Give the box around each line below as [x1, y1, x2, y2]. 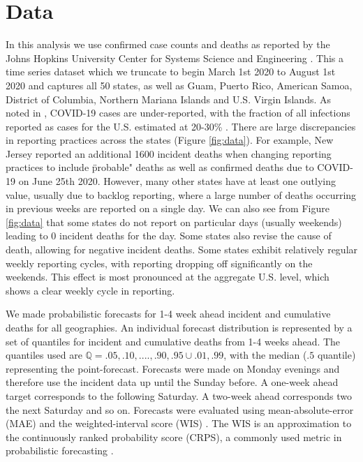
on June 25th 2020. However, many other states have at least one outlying [18, 174, 336, 188]
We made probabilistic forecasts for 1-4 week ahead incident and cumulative [6, 306, 331, 321]
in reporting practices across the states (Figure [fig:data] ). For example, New [6, 133, 334, 147]
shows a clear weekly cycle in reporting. [6, 283, 175, 297]
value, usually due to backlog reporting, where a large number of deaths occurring [6, 187, 357, 202]
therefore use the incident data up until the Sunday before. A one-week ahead [6, 375, 339, 389]
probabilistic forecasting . [6, 443, 114, 458]
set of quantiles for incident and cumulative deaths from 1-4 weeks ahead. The [6, 334, 341, 348]
